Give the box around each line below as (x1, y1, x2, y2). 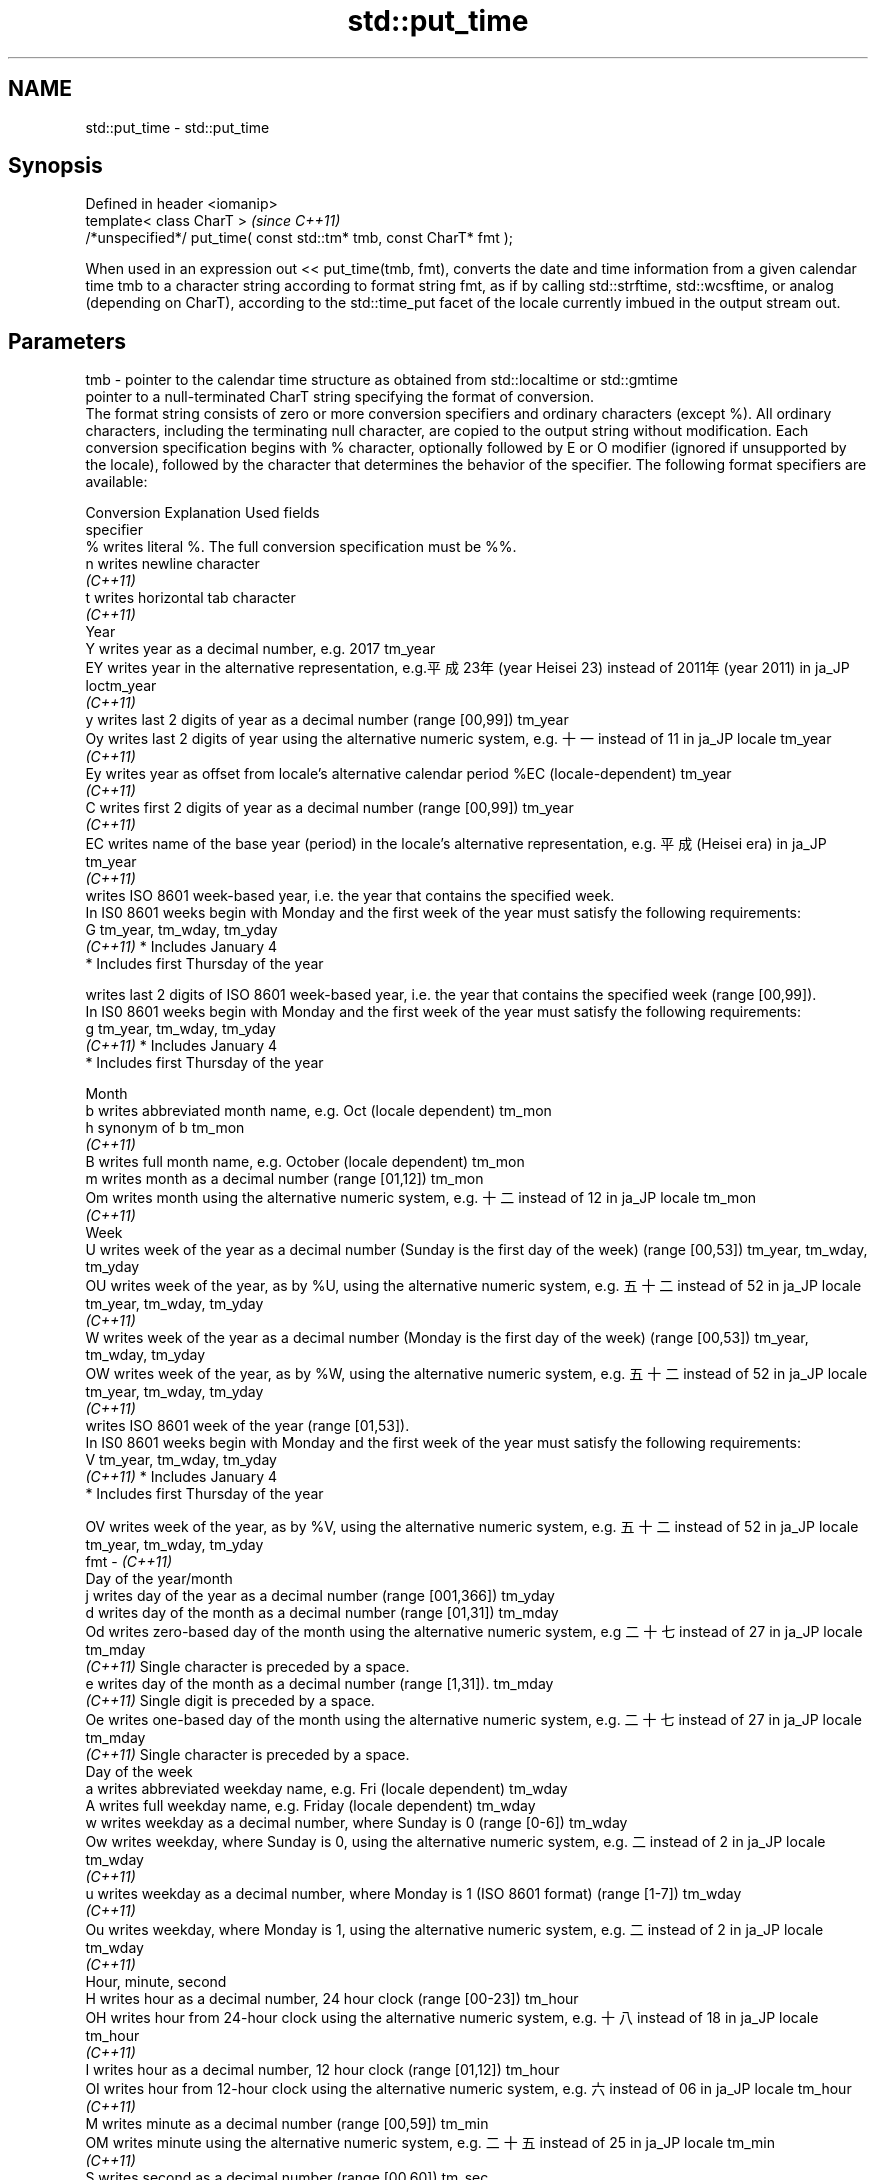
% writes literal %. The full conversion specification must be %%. (85, 538, 517, 556)
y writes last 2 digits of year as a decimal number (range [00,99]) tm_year (85, 711, 569, 729)
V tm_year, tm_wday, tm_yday (85, 1451, 277, 1469)
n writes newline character (85, 555, 260, 573)
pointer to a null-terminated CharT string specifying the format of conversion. (85, 388, 595, 406)
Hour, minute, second (85, 1973, 227, 1991)
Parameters (8, 328, 126, 354)
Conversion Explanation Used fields (85, 504, 320, 522)
